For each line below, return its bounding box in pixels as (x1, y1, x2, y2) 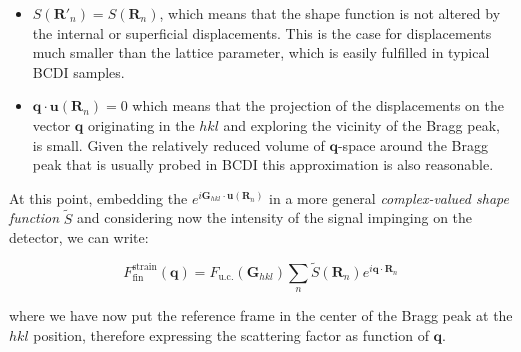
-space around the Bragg (337, 134, 489, 155)
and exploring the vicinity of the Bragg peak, (223, 114, 500, 135)
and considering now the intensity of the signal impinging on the (77, 207, 473, 228)
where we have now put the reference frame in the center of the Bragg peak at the (9, 305, 513, 326)
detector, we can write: (9, 227, 149, 248)
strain (132, 262, 157, 273)
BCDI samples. (32, 61, 125, 82)
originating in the (87, 114, 195, 135)
